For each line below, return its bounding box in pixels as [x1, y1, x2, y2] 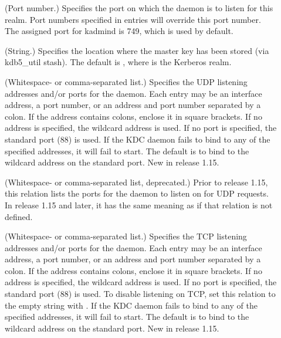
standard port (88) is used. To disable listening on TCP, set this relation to [5, 288, 276, 300]
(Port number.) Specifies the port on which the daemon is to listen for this [5, 2, 273, 13]
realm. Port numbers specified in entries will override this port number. [5, 13, 261, 25]
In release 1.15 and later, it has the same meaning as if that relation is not [5, 198, 273, 211]
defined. [5, 210, 33, 222]
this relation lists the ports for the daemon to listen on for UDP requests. [5, 187, 269, 200]
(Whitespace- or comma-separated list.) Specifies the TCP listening [5, 230, 247, 242]
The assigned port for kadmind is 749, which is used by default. [5, 25, 233, 37]
